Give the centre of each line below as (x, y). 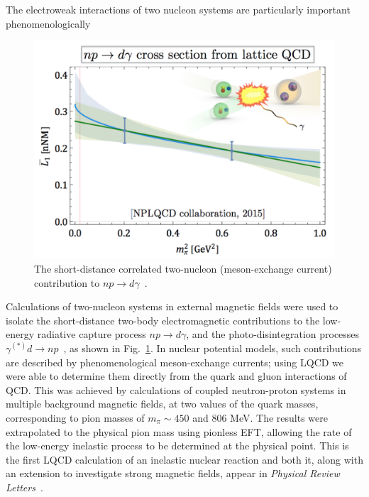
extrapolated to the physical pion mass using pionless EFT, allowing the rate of (179, 431)
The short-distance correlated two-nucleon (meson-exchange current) (183, 269)
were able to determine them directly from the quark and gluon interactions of (176, 376)
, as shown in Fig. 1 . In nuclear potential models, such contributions (213, 348)
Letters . (24, 487)
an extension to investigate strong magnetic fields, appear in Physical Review (173, 473)
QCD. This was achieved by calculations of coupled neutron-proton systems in (176, 389)
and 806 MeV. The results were (260, 417)
